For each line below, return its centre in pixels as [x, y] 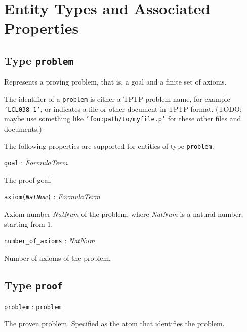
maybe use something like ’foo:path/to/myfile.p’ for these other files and [123, 119]
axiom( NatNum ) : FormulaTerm [52, 197]
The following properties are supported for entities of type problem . [109, 146]
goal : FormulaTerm [36, 163]
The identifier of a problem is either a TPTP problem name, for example [117, 98]
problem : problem [33, 306]
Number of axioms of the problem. [57, 257]
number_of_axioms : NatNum [50, 241]
